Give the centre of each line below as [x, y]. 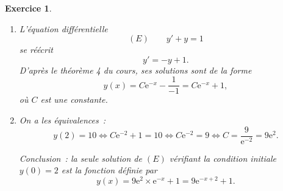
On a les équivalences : [63, 120]
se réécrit [36, 50]
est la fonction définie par [109, 170]
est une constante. [74, 99]
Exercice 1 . [28, 8]
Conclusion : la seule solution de [81, 158]
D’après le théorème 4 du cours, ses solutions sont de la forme [135, 70]
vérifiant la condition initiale [223, 158]
